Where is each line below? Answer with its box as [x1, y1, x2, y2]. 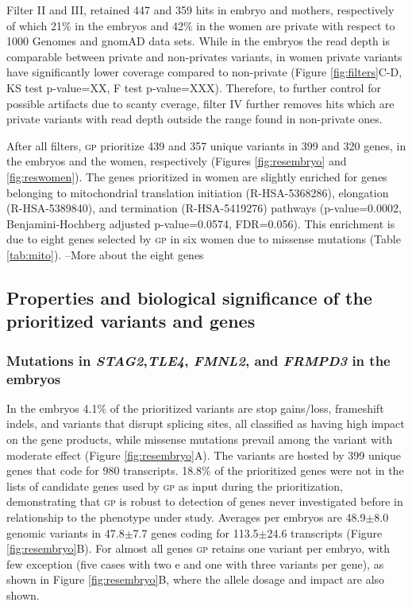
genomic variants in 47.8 [6, 524, 125, 541]
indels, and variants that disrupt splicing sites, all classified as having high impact [6, 415, 405, 432]
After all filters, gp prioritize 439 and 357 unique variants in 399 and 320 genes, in [6, 137, 406, 153]
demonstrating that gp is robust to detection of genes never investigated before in [6, 493, 403, 510]
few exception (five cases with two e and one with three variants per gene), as [6, 555, 384, 572]
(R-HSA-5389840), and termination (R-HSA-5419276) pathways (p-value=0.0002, [6, 200, 402, 216]
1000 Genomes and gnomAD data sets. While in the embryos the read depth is [6, 33, 390, 49]
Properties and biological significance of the [6, 285, 372, 309]
